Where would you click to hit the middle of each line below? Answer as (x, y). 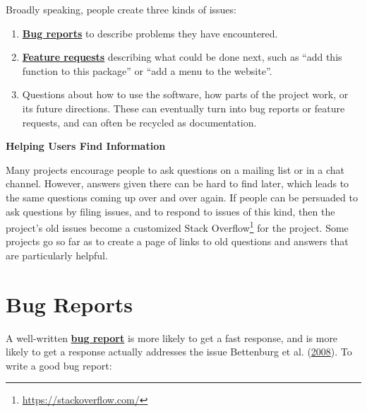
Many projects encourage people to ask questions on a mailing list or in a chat (175, 169)
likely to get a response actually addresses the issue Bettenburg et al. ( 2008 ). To (179, 352)
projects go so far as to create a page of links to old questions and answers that (177, 241)
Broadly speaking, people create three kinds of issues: (121, 9)
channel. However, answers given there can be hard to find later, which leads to (178, 183)
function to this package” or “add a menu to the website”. (147, 70)
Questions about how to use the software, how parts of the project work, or (185, 94)
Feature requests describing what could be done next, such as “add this (182, 57)
